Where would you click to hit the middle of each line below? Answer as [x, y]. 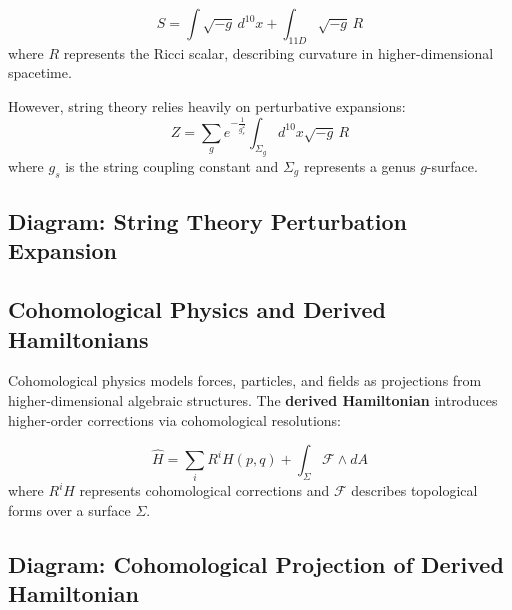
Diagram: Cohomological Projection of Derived [256, 564]
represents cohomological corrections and [204, 490]
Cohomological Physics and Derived [197, 309]
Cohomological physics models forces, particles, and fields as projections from [245, 380]
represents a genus [359, 165]
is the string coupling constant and [172, 165]
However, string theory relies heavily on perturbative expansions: [207, 105]
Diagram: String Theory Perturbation [208, 220]
